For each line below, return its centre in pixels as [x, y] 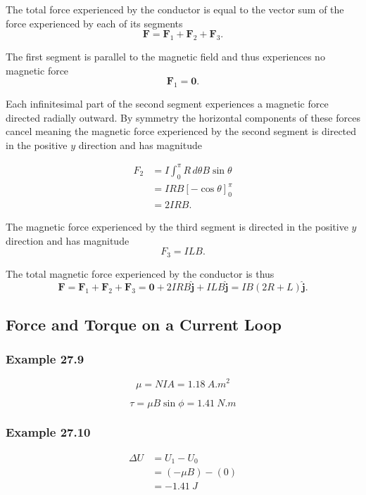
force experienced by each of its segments [94, 23]
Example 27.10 [48, 432]
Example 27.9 [45, 359]
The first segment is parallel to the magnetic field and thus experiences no [165, 56]
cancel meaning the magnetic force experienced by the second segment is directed [181, 131]
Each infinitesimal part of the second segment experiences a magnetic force [167, 103]
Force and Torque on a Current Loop [144, 324]
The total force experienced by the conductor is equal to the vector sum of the [175, 9]
